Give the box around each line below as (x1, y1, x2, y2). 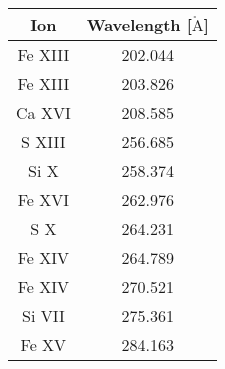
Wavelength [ (86, 13, 192, 36)
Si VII (21, 304, 65, 327)
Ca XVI (16, 101, 71, 124)
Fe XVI (17, 188, 69, 211)
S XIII (21, 130, 66, 153)
